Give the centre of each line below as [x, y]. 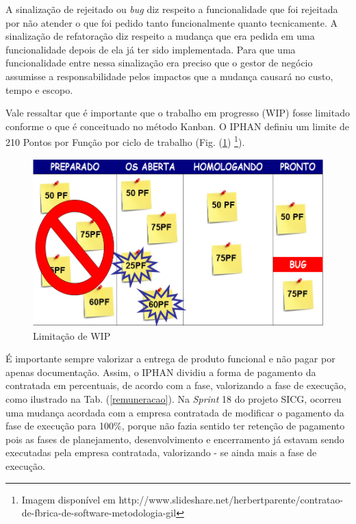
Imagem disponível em [68, 499]
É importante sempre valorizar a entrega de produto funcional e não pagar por [170, 359]
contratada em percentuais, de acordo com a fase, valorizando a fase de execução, [176, 385]
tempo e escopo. [39, 89]
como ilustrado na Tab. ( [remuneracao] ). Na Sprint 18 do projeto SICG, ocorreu [174, 398]
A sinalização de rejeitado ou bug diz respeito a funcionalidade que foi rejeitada [172, 9]
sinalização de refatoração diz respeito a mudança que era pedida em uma [160, 36]
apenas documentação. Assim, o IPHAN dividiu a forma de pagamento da [161, 372]
